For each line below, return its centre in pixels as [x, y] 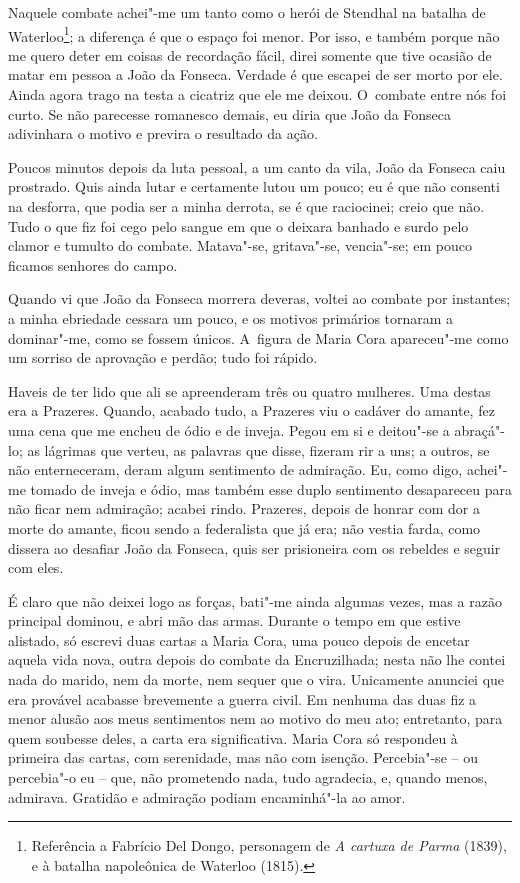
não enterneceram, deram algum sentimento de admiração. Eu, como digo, [235, 469]
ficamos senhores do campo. [93, 264]
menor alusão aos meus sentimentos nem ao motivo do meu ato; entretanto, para [255, 718]
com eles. [36, 567]
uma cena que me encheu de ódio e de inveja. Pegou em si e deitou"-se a [229, 429]
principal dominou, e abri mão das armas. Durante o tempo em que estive [234, 620]
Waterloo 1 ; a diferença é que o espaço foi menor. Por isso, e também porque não [254, 34]
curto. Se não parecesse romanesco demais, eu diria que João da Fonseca [230, 113]
